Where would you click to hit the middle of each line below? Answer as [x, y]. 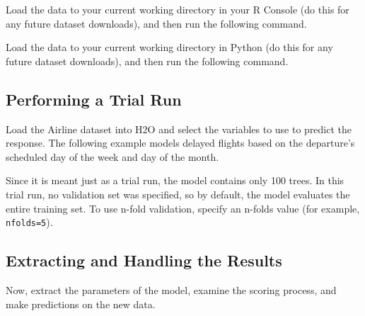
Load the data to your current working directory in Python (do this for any [169, 47]
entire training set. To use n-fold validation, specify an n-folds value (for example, [183, 208]
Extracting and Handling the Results [144, 260]
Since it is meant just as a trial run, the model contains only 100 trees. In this [175, 180]
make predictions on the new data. [81, 304]
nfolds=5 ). [29, 222]
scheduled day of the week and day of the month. [112, 156]
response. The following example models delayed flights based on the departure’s [180, 143]
